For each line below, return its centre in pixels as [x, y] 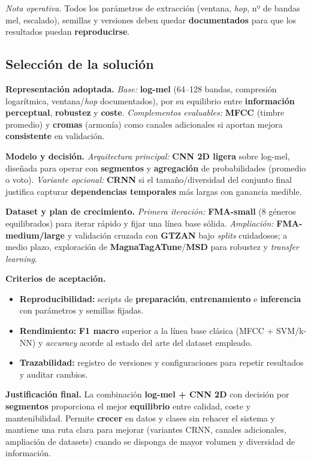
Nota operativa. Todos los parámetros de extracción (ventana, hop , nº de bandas [153, 8]
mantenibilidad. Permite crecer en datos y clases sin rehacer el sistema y [140, 418]
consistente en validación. [55, 136]
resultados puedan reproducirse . [68, 31]
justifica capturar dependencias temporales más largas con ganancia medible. [154, 191]
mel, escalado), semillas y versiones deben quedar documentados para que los [151, 19]
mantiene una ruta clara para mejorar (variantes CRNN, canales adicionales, [146, 430]
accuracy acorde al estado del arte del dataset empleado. [149, 342]
